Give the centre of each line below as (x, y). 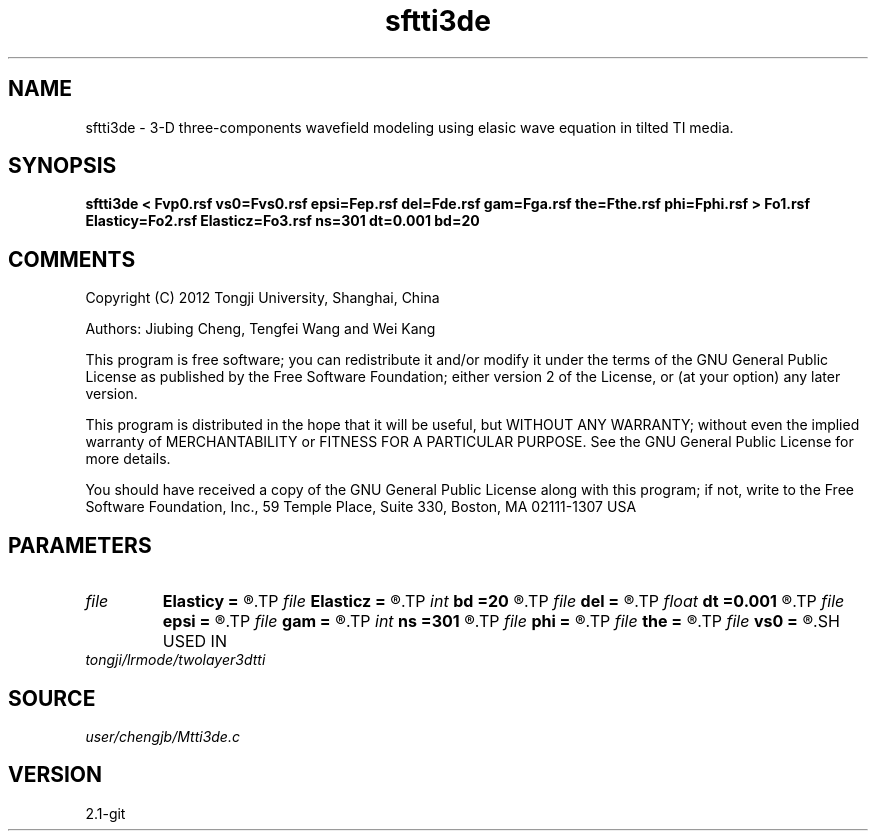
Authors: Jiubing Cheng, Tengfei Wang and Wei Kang (260, 329)
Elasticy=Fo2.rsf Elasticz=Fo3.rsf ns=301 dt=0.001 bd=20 (282, 221)
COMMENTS (72, 259)
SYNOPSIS (62, 166)
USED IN (194, 641)
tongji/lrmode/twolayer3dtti (175, 660)
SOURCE (52, 698)
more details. (128, 459)
